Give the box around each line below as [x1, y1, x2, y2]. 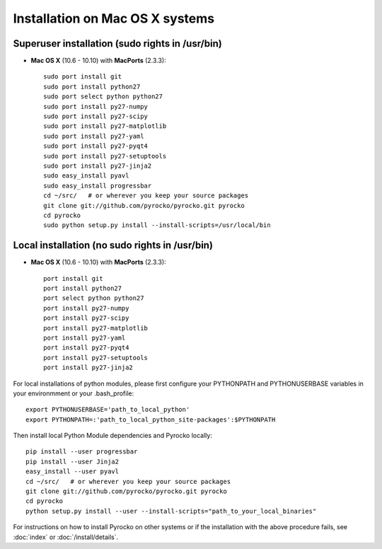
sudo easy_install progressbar [43, 181, 152, 190]
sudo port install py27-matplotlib [43, 122, 167, 130]
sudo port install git [43, 73, 122, 81]
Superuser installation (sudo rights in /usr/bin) [13, 37, 222, 50]
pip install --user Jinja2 [25, 457, 120, 466]
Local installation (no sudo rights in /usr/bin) [13, 239, 214, 251]
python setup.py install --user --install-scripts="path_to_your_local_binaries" [25, 507, 317, 515]
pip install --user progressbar [25, 448, 138, 456]
